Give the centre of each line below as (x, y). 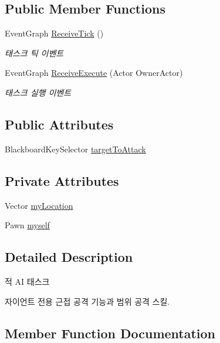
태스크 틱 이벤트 (34, 53)
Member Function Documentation (110, 333)
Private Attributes (62, 180)
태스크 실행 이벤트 (38, 92)
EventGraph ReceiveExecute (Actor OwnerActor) (94, 73)
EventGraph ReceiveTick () (54, 33)
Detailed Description (69, 257)
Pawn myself (27, 225)
